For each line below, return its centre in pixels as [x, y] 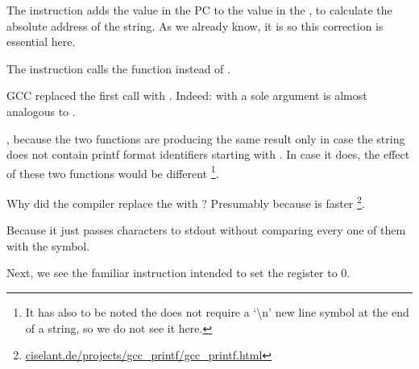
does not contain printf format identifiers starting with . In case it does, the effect [208, 154]
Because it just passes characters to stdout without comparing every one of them [206, 230]
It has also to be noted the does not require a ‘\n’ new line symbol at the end [217, 312]
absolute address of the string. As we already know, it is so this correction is [195, 25]
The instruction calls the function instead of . [118, 68]
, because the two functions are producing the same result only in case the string [206, 138]
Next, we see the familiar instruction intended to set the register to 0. [178, 273]
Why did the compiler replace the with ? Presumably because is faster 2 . [186, 202]
